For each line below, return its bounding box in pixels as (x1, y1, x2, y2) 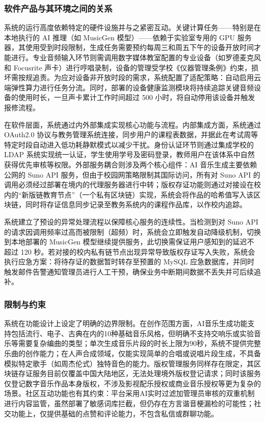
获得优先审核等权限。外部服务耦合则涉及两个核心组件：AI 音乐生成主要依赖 (4, 159, 257, 169)
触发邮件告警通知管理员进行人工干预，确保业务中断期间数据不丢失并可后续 (4, 266, 254, 277)
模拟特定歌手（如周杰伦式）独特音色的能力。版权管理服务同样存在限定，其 (4, 358, 254, 368)
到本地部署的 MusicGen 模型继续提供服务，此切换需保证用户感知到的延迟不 (4, 236, 254, 247)
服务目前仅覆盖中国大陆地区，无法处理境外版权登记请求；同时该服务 (32, 368, 261, 379)
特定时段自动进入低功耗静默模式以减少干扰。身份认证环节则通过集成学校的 (4, 139, 254, 150)
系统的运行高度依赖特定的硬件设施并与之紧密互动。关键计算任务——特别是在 (4, 22, 261, 33)
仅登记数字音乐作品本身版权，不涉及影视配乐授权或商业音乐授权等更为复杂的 (4, 378, 261, 388)
